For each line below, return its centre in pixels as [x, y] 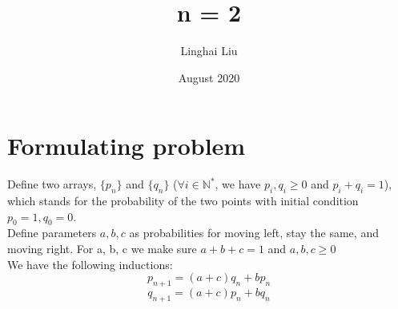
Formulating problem [127, 146]
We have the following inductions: [90, 264]
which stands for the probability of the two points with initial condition [183, 201]
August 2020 [209, 77]
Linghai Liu [209, 51]
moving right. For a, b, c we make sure [102, 249]
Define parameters [52, 233]
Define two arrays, [52, 184]
